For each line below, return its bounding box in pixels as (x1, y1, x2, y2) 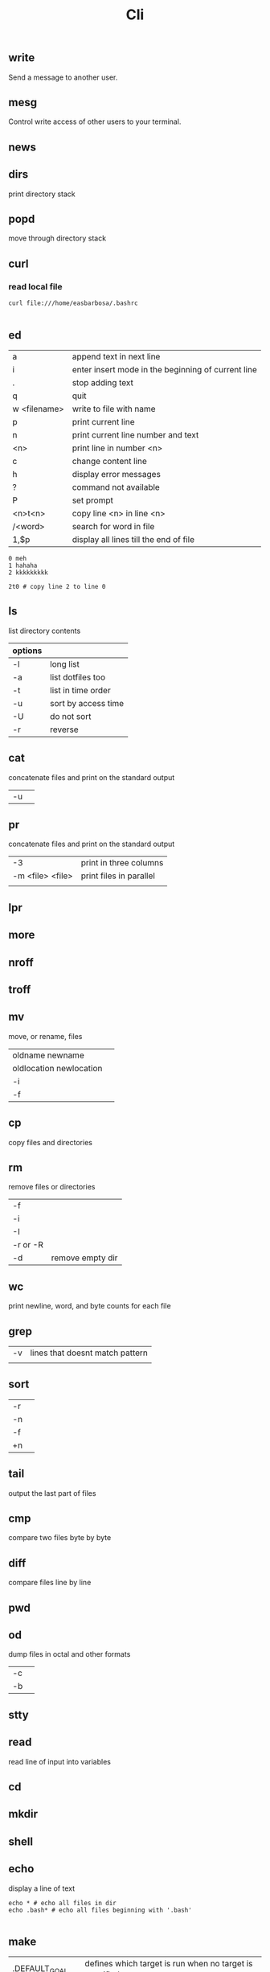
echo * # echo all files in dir (8, 1899, 117, 1907)
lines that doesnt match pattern (30, 1347, 149, 1358)
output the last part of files (8, 1488, 96, 1497)
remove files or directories (8, 1182, 96, 1192)
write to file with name (72, 403, 156, 414)
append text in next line (72, 351, 161, 362)
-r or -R (12, 1239, 44, 1251)
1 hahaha (8, 561, 38, 569)
